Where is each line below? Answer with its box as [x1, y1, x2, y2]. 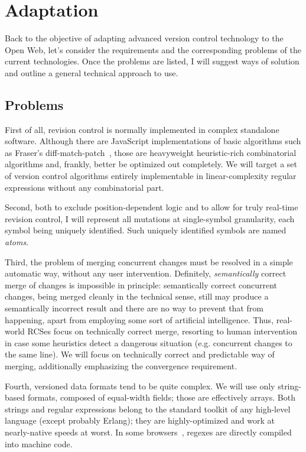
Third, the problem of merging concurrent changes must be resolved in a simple [5, 255, 293, 268]
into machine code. [5, 437, 73, 450]
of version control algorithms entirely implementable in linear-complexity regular [5, 170, 297, 182]
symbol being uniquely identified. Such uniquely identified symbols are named [5, 224, 287, 236]
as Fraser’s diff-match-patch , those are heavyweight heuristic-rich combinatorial [5, 146, 297, 158]
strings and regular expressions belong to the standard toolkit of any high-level [5, 402, 291, 415]
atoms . [5, 236, 29, 248]
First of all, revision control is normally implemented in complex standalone [5, 123, 279, 135]
